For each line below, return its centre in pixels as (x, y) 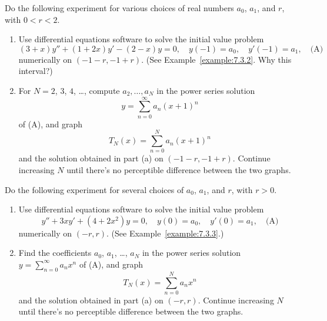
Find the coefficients (55, 253)
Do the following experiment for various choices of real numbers (119, 8)
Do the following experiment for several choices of (94, 189)
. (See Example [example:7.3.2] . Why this (216, 59)
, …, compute (96, 90)
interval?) (36, 71)
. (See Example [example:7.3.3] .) (165, 233)
